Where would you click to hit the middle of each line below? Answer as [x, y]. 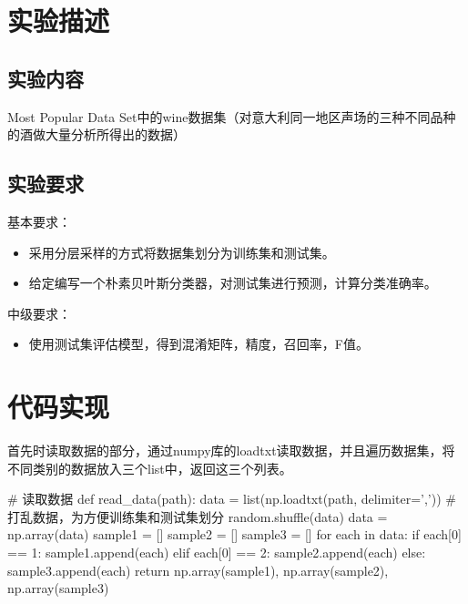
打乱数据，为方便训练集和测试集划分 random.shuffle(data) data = [198, 516]
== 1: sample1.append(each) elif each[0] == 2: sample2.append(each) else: [217, 553]
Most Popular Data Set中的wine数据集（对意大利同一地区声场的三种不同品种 [232, 116]
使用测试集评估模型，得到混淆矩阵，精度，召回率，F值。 [198, 344]
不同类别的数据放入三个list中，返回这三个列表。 [150, 468]
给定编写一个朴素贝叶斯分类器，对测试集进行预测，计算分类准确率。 [233, 283]
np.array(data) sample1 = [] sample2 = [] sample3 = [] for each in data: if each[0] [234, 534]
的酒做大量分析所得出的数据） [97, 134]
